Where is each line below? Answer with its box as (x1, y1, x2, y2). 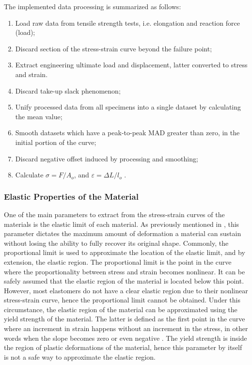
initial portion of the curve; (15, 137, 96, 147)
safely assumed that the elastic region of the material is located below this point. (4, 276, 244, 286)
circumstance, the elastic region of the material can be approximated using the (4, 304, 237, 314)
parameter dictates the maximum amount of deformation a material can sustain (4, 228, 241, 238)
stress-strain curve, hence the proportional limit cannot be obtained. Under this (4, 295, 240, 305)
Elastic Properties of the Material (4, 190, 139, 202)
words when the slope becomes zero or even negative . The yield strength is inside (4, 333, 247, 343)
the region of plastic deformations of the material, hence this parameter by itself (4, 342, 242, 352)
